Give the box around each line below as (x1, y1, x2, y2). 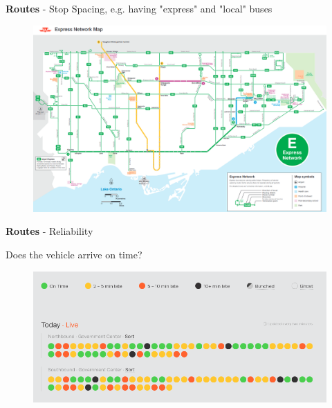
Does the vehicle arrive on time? (6, 247, 142, 261)
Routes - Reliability (6, 224, 93, 238)
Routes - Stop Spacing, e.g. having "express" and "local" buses (6, 1, 273, 15)
